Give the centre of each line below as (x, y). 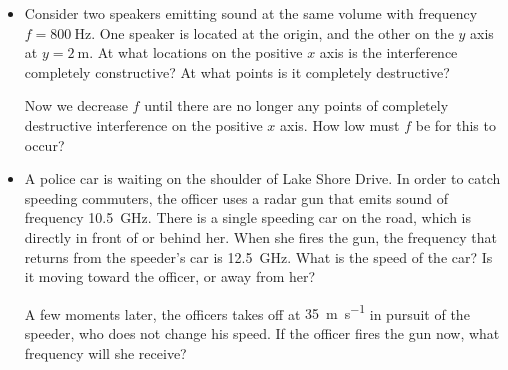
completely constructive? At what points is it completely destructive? (237, 71)
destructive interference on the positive (143, 124)
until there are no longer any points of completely (296, 105)
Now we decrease (76, 105)
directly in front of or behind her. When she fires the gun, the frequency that (260, 236)
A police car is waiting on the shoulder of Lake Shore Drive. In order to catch (262, 178)
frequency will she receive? (105, 352)
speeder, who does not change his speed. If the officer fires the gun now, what (262, 332)
